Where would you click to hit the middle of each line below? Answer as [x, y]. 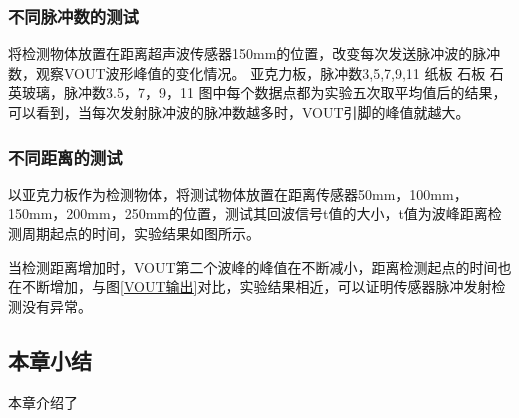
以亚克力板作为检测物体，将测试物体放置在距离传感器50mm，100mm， [238, 193]
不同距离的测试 [65, 156]
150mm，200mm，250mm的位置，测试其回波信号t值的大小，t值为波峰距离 [248, 213]
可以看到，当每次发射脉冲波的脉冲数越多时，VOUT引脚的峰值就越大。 [239, 112]
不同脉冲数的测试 [73, 15]
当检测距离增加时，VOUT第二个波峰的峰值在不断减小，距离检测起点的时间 [253, 266]
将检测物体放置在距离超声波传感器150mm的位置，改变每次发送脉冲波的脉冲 [254, 53]
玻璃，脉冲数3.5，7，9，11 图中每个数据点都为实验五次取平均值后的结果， [264, 92]
